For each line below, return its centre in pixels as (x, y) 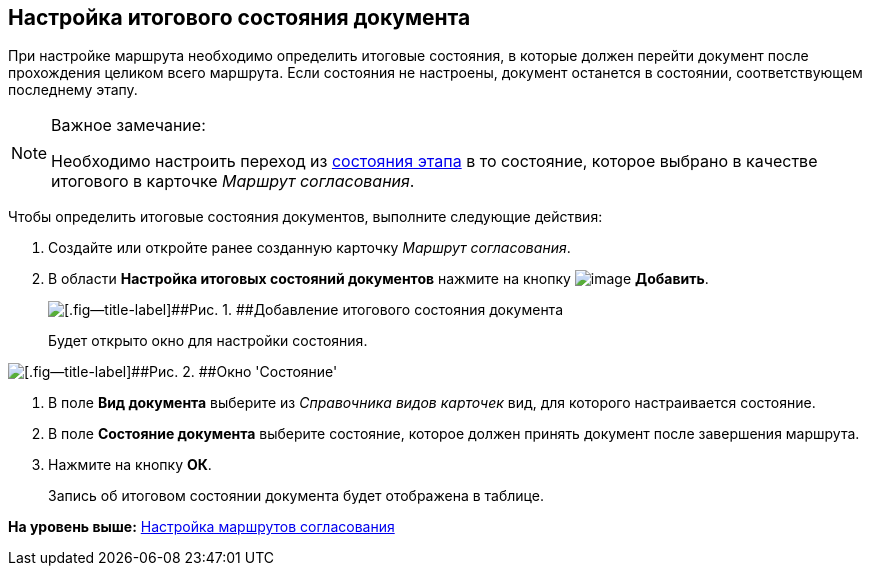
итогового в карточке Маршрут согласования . (233, 181)
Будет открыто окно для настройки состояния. (208, 341)
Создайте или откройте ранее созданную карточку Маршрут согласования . (309, 248)
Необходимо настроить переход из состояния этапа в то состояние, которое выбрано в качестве (434, 161)
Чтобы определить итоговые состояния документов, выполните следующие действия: (305, 217)
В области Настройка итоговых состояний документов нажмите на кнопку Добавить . (378, 279)
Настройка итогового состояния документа (239, 17)
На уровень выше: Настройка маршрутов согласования (201, 527)
